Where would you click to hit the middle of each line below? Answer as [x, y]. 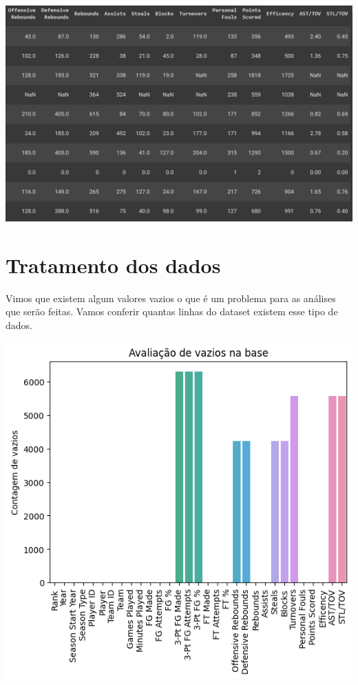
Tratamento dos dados [113, 265]
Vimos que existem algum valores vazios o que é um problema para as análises [171, 298]
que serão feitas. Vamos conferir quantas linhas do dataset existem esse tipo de [172, 311]
